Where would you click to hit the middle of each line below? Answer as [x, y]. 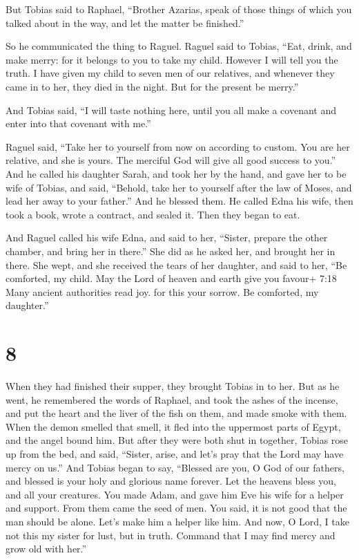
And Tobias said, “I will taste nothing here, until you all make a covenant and [171, 110]
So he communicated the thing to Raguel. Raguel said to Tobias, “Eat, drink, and [179, 46]
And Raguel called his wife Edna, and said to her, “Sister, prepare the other [167, 237]
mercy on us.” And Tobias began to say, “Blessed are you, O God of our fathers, [175, 467]
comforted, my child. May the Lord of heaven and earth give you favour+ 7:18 [171, 278]
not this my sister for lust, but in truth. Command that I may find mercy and [171, 535]
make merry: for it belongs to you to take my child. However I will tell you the [172, 59]
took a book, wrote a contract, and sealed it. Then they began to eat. [153, 214]
